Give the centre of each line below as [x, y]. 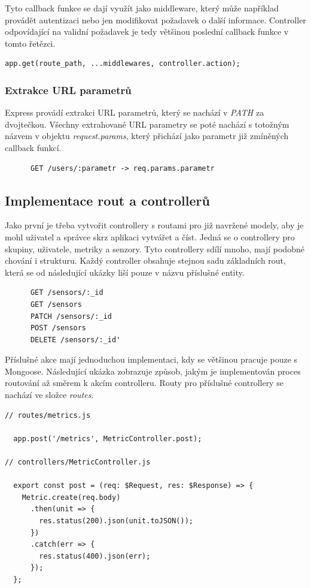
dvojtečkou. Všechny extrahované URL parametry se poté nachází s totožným [147, 124]
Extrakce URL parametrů [68, 90]
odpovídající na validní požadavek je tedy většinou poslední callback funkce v [147, 31]
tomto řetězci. [30, 43]
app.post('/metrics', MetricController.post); [108, 438]
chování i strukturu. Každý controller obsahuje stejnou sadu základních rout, [145, 260]
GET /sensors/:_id [67, 293]
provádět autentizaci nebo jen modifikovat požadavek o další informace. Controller [155, 19]
